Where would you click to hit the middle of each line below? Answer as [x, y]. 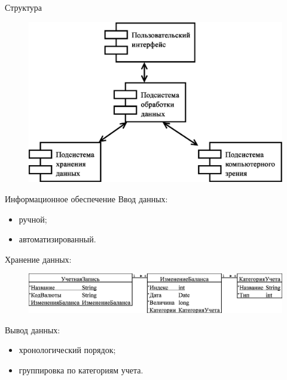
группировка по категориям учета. [81, 370]
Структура [24, 7]
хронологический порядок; [67, 350]
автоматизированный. [57, 239]
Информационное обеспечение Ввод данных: [86, 199]
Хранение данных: [38, 259]
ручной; [33, 219]
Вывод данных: [33, 329]
